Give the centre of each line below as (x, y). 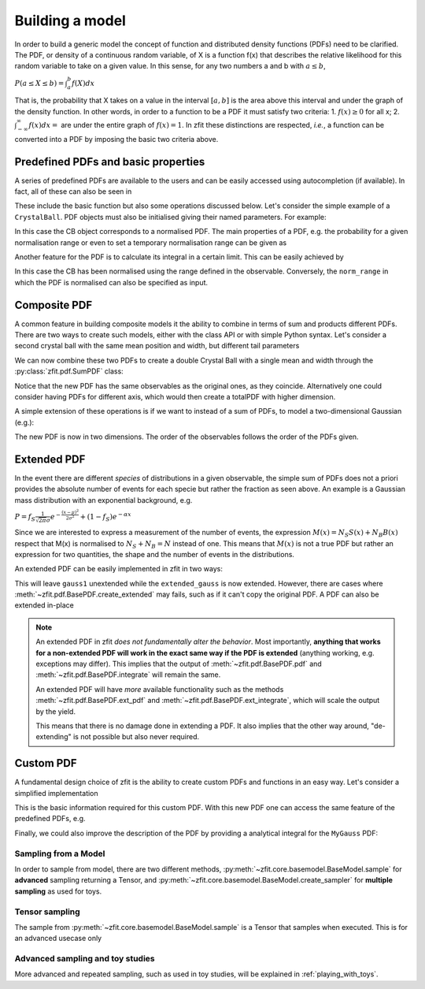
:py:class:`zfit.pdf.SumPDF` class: (69, 371)
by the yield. (56, 711)
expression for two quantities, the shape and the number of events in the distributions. (155, 554)
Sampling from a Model (60, 853)
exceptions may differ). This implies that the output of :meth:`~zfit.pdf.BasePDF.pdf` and (179, 664)
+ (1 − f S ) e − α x (105, 517)
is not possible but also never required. (136, 737)
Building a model (70, 20)
